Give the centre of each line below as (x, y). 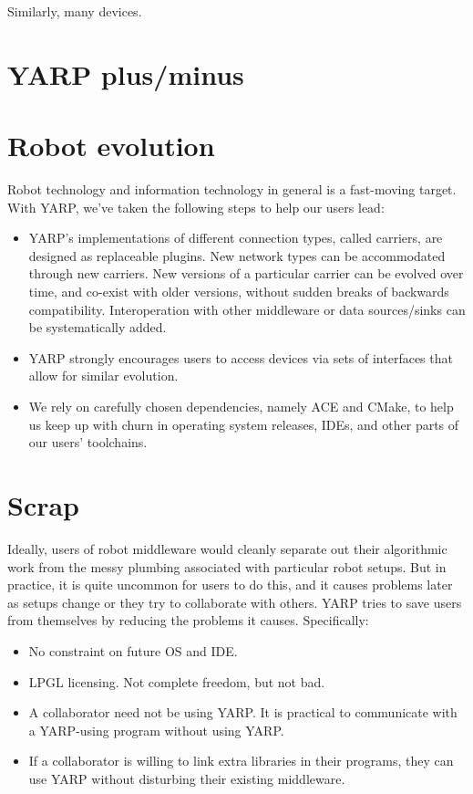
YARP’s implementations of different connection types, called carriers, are (236, 238)
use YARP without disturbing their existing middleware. (187, 778)
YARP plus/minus (126, 73)
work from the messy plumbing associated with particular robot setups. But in (227, 566)
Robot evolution (111, 146)
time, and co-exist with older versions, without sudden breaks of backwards (239, 292)
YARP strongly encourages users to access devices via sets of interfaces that (241, 357)
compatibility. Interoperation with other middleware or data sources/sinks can (247, 309)
